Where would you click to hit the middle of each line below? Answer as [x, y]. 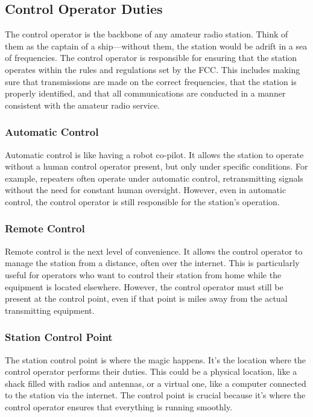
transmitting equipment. [50, 310]
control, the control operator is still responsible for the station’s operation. [142, 201]
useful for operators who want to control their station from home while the [143, 274]
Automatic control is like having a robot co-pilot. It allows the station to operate [154, 154]
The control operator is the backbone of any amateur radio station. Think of [147, 34]
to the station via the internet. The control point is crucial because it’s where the [155, 395]
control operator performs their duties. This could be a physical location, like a [151, 371]
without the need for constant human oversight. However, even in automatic [146, 190]
